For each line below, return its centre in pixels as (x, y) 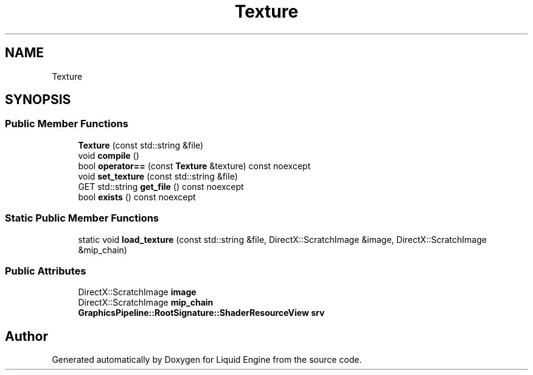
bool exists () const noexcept (137, 197)
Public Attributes (46, 271)
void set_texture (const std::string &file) (158, 176)
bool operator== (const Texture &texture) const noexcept (194, 166)
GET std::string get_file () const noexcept (161, 186)
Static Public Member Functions (82, 218)
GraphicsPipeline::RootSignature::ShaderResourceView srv (201, 313)
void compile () (109, 155)
